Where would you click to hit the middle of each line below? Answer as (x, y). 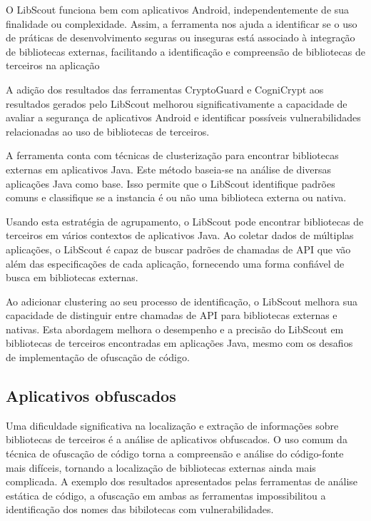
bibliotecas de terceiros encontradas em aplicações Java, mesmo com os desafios (179, 343)
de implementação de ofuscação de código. (98, 357)
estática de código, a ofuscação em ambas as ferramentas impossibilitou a (166, 495)
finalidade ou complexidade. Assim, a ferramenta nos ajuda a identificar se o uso (182, 23)
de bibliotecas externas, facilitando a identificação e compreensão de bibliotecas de (185, 51)
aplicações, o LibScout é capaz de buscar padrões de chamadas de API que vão (178, 249)
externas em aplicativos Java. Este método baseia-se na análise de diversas (169, 169)
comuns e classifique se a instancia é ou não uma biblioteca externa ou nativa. (176, 197)
